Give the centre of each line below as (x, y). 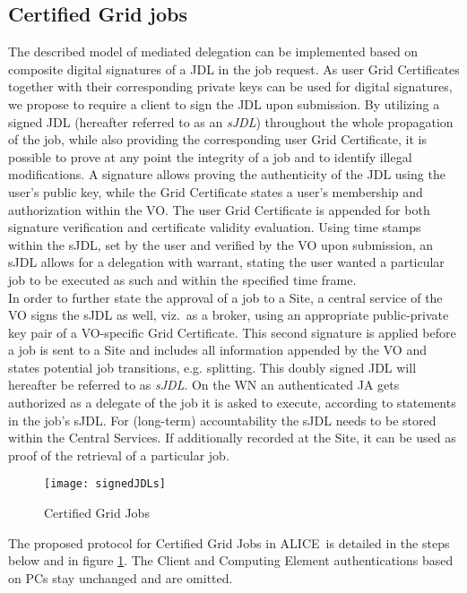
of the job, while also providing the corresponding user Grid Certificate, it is (217, 139)
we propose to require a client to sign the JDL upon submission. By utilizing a (224, 103)
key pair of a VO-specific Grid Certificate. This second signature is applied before (232, 332)
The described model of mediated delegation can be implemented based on (213, 52)
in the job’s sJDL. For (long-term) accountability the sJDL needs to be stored (222, 420)
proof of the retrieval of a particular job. (119, 455)
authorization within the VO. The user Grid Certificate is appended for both (219, 209)
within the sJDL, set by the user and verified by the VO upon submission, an (221, 244)
